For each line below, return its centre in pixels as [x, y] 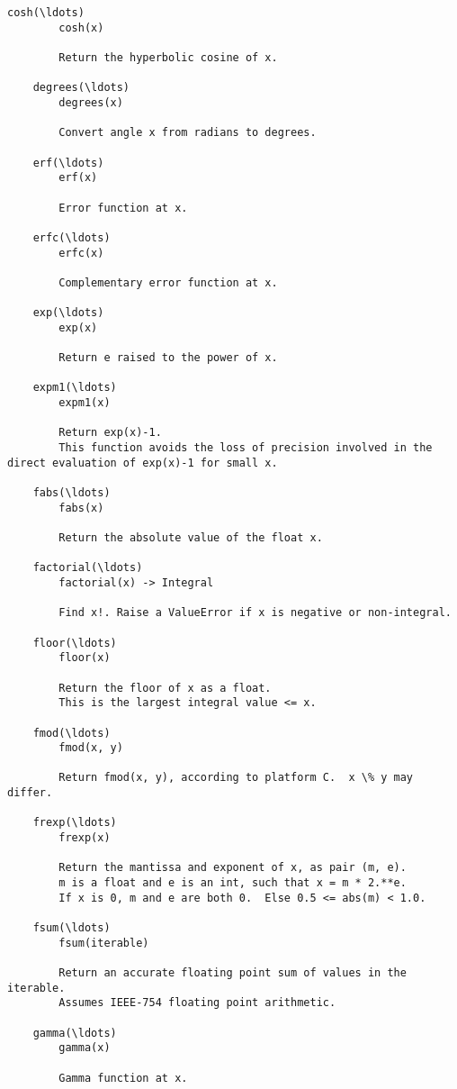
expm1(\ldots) [75, 388]
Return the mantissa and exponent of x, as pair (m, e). [233, 868]
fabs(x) [81, 508]
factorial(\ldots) [88, 568]
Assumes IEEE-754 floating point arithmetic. [197, 1003]
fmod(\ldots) [72, 733]
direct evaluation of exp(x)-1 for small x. [143, 463]
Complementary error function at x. [168, 282]
